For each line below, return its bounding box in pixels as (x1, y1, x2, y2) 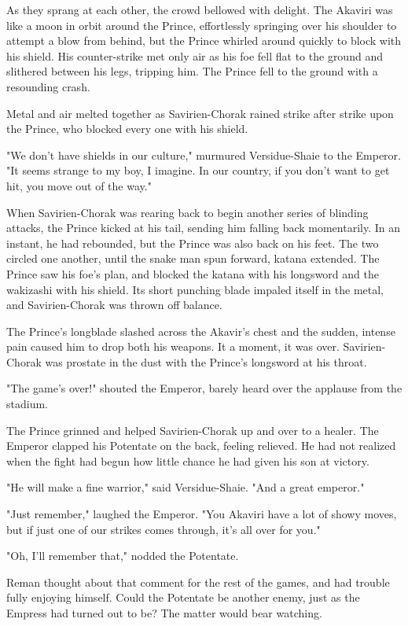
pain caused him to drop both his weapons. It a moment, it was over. (6, 338, 340, 355)
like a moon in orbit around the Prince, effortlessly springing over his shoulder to (6, 17, 397, 33)
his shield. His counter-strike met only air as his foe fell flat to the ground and (6, 47, 383, 64)
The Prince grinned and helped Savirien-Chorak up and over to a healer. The (6, 422, 379, 438)
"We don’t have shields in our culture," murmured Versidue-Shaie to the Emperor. (6, 146, 401, 163)
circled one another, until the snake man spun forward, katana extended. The (6, 250, 380, 267)
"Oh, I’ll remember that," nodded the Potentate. (6, 547, 239, 564)
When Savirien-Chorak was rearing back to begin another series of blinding (6, 204, 369, 220)
